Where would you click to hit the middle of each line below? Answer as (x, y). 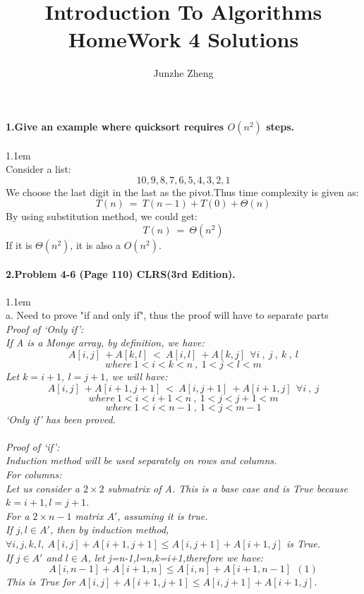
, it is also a (96, 244)
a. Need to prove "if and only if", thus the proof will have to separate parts (167, 315)
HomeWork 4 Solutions (183, 39)
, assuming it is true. (163, 515)
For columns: (34, 474)
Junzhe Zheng (183, 73)
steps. (280, 126)
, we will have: (136, 376)
